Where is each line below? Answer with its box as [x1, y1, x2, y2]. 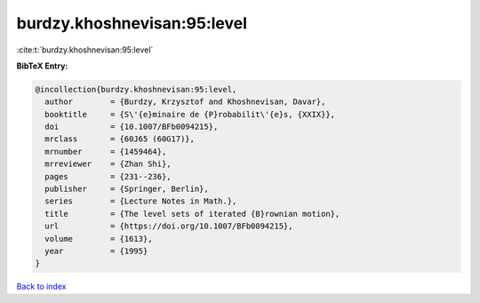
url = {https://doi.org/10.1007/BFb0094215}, [44, 221, 293, 231]
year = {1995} [44, 246, 148, 256]
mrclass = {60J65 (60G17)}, [44, 134, 196, 144]
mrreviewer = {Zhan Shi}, [44, 159, 172, 169]
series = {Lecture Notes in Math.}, [44, 196, 237, 206]
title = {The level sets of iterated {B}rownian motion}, [44, 209, 340, 219]
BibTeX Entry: [16, 60, 68, 71]
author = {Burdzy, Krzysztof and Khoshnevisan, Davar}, [44, 97, 326, 107]
